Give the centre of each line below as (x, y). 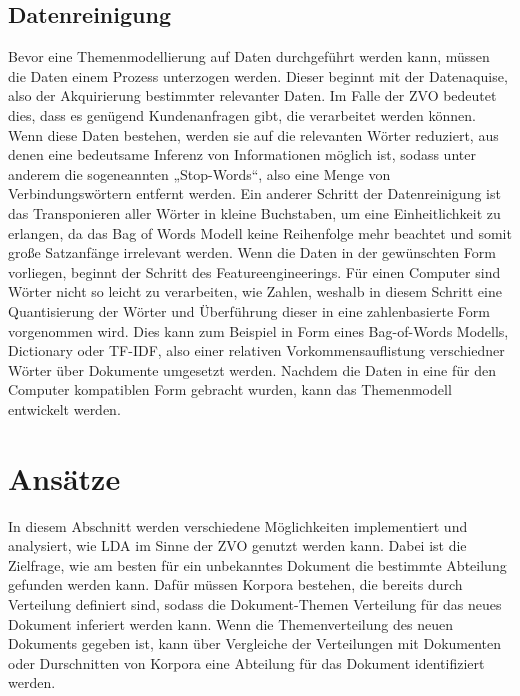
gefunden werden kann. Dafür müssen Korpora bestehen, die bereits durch (235, 584)
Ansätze (64, 477)
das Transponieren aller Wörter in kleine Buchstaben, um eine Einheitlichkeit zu (254, 212)
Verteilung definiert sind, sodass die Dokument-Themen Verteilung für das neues (255, 603)
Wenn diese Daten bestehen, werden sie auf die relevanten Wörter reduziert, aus (253, 134)
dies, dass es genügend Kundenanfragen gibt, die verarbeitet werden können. (242, 114)
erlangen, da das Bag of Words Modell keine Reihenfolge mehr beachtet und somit (260, 232)
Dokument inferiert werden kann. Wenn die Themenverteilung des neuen (230, 623)
